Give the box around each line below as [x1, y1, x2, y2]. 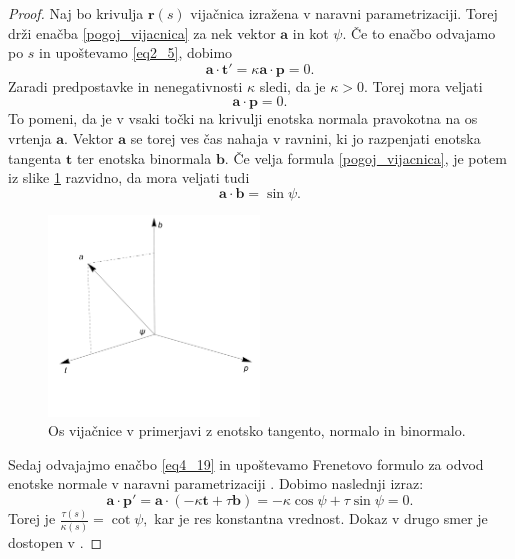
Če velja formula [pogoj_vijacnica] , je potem [233, 147, 507, 168]
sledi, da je [259, 75, 326, 96]
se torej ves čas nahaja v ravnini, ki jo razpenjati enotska [130, 127, 481, 148]
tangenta [8, 147, 62, 168]
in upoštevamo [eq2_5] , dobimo [39, 42, 233, 63]
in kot [292, 22, 329, 43]
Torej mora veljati [372, 75, 483, 96]
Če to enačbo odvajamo [350, 22, 496, 43]
